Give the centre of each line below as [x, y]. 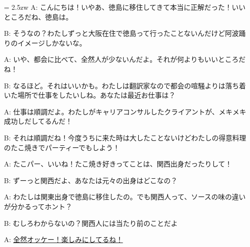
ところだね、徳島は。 [38, 16]
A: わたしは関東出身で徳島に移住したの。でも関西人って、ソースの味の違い [125, 197]
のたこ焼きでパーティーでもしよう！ [62, 147]
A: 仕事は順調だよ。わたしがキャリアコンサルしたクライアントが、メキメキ [125, 111]
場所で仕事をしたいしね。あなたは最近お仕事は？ [96, 95]
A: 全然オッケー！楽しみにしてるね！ [63, 239]
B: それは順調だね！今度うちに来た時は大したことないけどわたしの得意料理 [125, 137]
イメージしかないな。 [52, 42]
